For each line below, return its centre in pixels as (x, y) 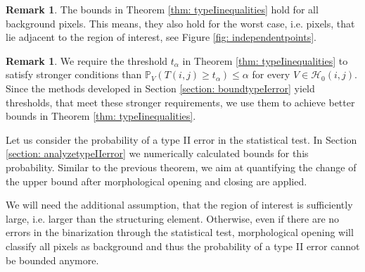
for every (271, 74)
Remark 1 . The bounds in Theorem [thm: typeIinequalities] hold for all (162, 9)
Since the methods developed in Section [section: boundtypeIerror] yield (160, 88)
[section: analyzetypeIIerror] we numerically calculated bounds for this (157, 153)
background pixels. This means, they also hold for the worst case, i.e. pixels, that (180, 23)
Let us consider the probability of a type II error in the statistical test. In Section (181, 139)
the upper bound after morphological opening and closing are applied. (156, 181)
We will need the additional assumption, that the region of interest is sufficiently (179, 205)
